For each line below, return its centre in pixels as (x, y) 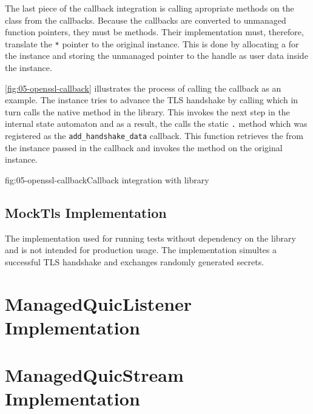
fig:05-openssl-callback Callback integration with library (107, 179)
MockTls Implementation (86, 212)
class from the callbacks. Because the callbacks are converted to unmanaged (146, 20)
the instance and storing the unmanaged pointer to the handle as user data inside (156, 56)
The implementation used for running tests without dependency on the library (150, 238)
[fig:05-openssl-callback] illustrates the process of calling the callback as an (143, 88)
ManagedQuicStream (94, 375)
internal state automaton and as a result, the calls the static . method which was (156, 124)
